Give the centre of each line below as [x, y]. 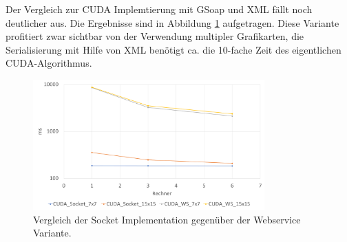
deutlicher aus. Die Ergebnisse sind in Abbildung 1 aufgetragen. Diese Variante [172, 22]
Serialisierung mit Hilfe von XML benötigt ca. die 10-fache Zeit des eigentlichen [173, 49]
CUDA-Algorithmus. [49, 63]
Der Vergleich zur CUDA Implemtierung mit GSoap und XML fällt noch [159, 9]
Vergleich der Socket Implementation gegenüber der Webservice [167, 219]
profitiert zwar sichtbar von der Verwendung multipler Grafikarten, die [155, 36]
